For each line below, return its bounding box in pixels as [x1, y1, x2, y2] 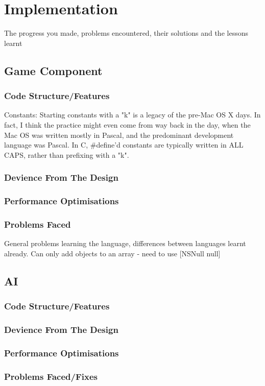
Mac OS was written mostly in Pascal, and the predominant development [4, 129, 234, 140]
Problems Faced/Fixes [4, 370, 98, 382]
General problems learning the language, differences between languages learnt [4, 238, 246, 249]
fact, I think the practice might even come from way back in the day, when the [4, 119, 251, 130]
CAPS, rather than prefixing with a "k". [4, 149, 129, 160]
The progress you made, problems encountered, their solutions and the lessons [4, 28, 248, 38]
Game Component [4, 62, 103, 78]
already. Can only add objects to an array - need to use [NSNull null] [4, 248, 221, 258]
